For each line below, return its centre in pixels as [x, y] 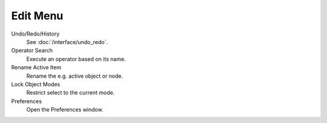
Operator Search [32, 51]
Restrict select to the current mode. [71, 93]
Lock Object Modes [36, 84]
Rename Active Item [36, 68]
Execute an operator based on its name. [76, 59]
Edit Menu [37, 16]
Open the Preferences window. [65, 110]
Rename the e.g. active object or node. [75, 76]
